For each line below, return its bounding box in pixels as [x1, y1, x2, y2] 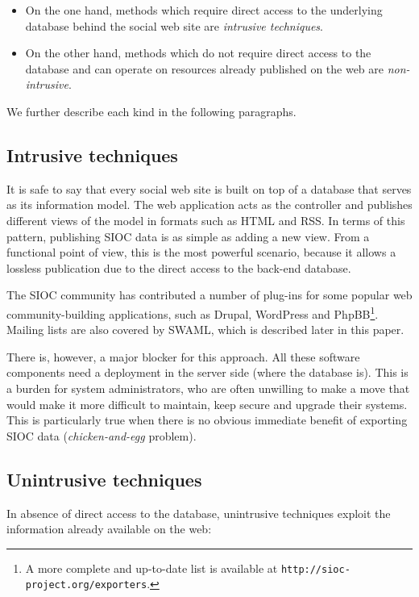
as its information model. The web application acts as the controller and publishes [6, 196, 413, 213]
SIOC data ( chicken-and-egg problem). [6, 427, 197, 444]
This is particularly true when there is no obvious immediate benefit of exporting [6, 411, 408, 428]
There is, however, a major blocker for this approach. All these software [6, 348, 360, 365]
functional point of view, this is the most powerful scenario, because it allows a [6, 244, 396, 261]
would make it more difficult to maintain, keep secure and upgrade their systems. [6, 395, 408, 412]
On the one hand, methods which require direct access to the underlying [25, 2, 383, 18]
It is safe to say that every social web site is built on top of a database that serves [6, 180, 412, 197]
